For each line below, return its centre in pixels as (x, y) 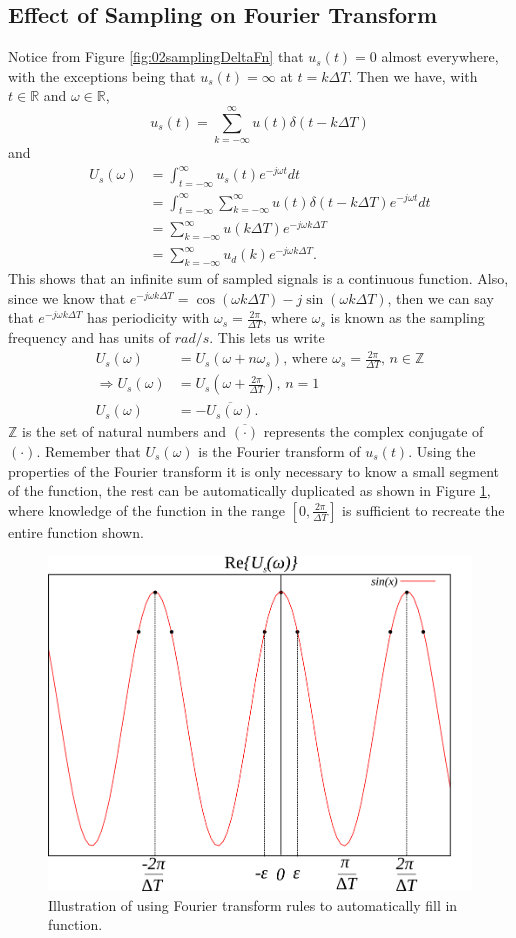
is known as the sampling (407, 317)
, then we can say (440, 297)
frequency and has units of (89, 337)
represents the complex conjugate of (373, 431)
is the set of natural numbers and (124, 431)
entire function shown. (76, 531)
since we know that (67, 297)
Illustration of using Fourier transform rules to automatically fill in (253, 904)
